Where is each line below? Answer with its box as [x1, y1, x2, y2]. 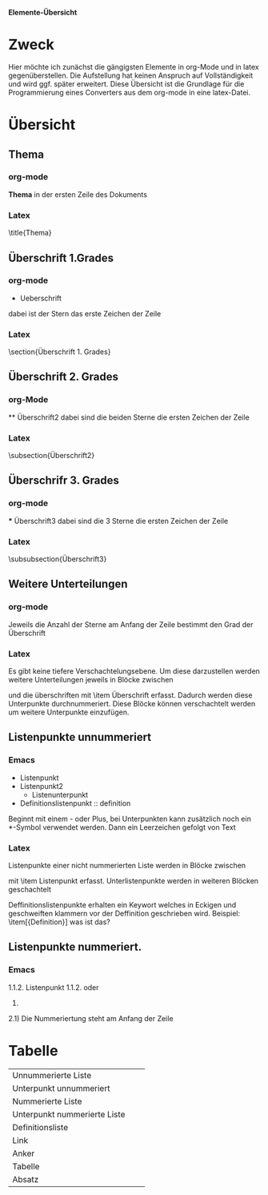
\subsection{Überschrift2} [8, 451, 95, 461]
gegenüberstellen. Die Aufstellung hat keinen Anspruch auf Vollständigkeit [8, 70, 254, 80]
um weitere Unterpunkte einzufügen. [8, 707, 130, 717]
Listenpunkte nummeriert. [8, 940, 142, 954]
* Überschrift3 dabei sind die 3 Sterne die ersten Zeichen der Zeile [8, 516, 229, 525]
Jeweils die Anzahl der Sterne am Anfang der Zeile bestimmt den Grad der [8, 619, 254, 629]
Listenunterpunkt [31, 790, 89, 799]
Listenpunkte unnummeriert [8, 730, 152, 744]
